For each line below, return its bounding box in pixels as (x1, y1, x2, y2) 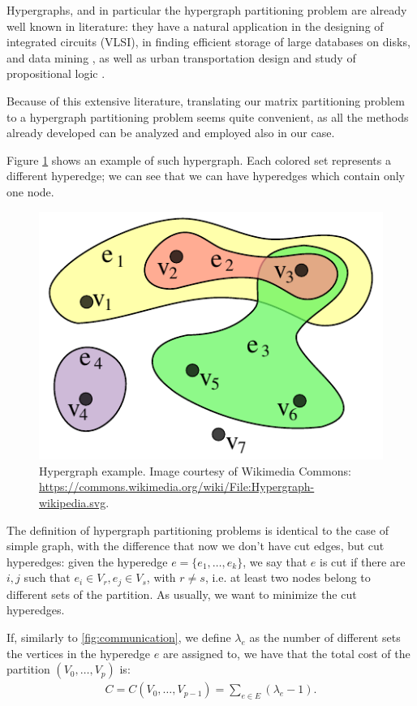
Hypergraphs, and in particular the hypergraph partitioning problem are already (6, 2, 407, 18)
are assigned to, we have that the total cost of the (162, 644, 411, 661)
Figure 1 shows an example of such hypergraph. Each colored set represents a (6, 151, 391, 168)
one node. (6, 183, 54, 200)
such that (24, 569, 71, 586)
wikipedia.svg (39, 493, 106, 510)
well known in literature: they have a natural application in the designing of (6, 17, 384, 34)
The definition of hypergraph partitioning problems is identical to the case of (6, 521, 389, 538)
